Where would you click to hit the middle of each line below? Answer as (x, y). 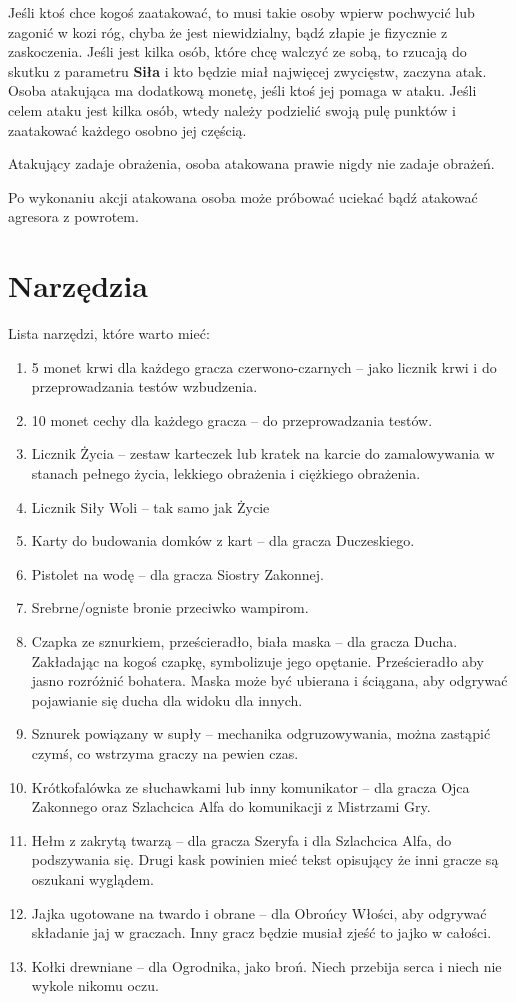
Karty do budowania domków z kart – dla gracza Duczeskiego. (223, 540)
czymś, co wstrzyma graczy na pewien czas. (165, 752)
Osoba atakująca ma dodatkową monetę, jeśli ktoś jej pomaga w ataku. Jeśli (242, 90)
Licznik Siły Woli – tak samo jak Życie (150, 506)
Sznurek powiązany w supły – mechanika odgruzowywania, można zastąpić (261, 733)
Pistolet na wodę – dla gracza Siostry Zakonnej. (177, 573)
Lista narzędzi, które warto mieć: (109, 333)
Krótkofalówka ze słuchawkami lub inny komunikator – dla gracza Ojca (250, 786)
